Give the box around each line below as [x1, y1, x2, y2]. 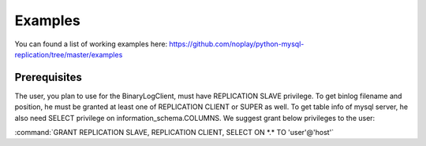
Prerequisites [14, 71, 82, 84]
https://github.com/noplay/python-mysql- [169, 39, 305, 49]
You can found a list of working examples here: [14, 39, 168, 49]
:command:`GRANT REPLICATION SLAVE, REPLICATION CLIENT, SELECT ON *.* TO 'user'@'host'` [14, 128, 334, 137]
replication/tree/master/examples [14, 49, 123, 59]
